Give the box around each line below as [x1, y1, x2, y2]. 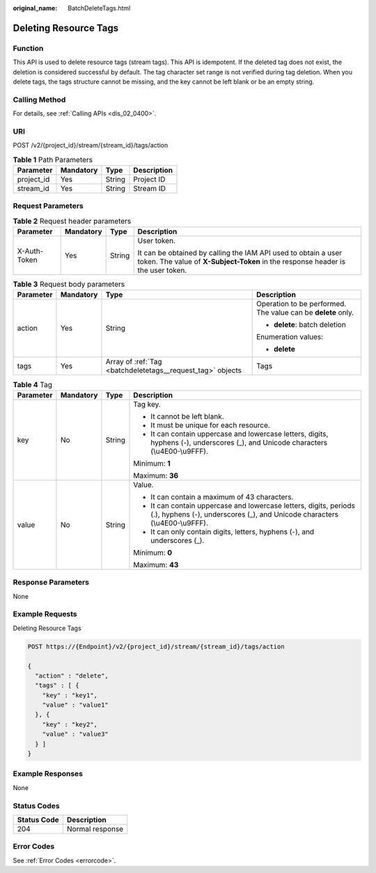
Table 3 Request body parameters [13, 279, 125, 289]
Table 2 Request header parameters [13, 216, 132, 226]
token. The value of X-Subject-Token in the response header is [137, 257, 346, 267]
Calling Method [13, 95, 66, 104]
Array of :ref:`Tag [105, 357, 162, 367]
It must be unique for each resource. [150, 420, 271, 430]
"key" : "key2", [42, 721, 97, 728]
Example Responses [13, 769, 84, 779]
